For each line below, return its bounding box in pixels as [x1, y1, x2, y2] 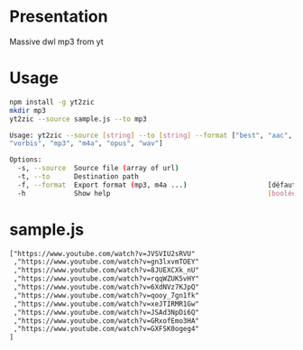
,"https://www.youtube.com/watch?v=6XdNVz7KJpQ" [13, 282, 200, 292]
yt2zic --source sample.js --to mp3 [9, 115, 147, 124]
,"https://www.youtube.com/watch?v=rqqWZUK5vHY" [13, 274, 200, 283]
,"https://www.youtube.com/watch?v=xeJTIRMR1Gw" [13, 299, 200, 309]
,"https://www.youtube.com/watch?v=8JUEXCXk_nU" [13, 266, 200, 275]
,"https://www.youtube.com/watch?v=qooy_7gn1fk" [13, 290, 200, 299]
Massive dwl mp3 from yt [9, 36, 104, 47]
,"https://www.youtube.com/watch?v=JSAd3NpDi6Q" [13, 308, 200, 317]
